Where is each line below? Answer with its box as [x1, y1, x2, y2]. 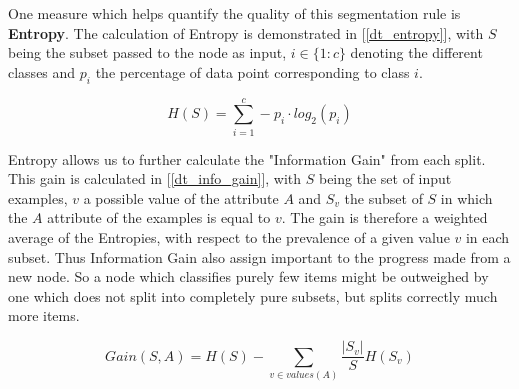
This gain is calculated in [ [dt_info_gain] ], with [8, 168, 302, 189]
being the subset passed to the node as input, [8, 42, 287, 63]
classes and [8, 61, 76, 82]
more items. [8, 305, 80, 326]
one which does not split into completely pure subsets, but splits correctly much [8, 285, 498, 306]
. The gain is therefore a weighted [281, 207, 488, 228]
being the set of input [318, 168, 452, 189]
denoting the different [350, 42, 483, 63]
